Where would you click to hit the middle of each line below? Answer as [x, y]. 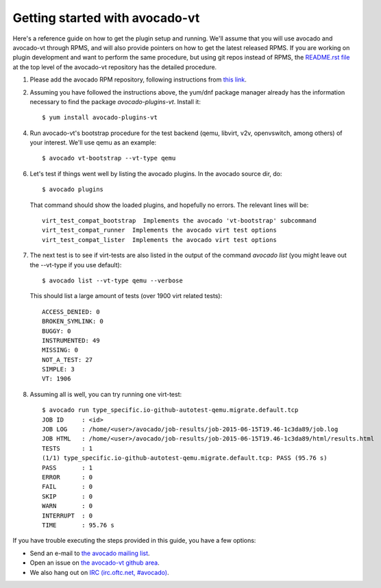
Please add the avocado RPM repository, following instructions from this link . [138, 79]
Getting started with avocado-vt [106, 18]
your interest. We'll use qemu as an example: [93, 143]
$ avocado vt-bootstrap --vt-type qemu [109, 158]
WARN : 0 [67, 506]
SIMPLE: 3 [58, 369]
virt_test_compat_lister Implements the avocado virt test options [159, 240]
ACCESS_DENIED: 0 [71, 311]
